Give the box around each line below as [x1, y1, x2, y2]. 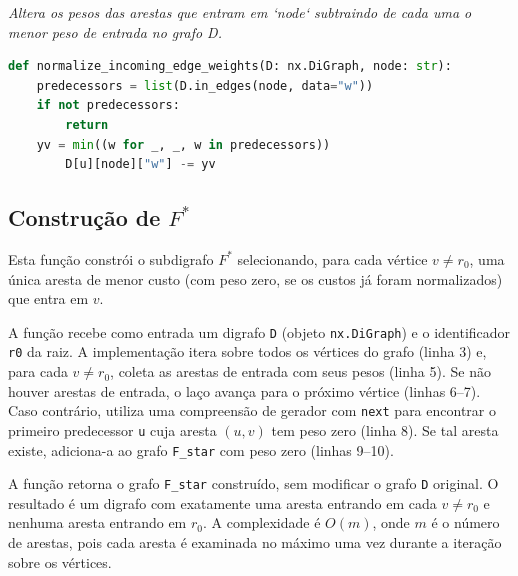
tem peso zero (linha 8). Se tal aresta [271, 419, 499, 440]
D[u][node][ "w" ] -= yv [65, 157, 216, 172]
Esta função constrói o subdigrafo [8, 248, 214, 269]
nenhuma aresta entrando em [8, 512, 187, 533]
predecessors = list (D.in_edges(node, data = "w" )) [36, 78, 374, 93]
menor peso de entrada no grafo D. [8, 21, 222, 42]
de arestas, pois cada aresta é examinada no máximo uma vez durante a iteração [8, 532, 502, 553]
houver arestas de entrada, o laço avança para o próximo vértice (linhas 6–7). [8, 380, 481, 401]
